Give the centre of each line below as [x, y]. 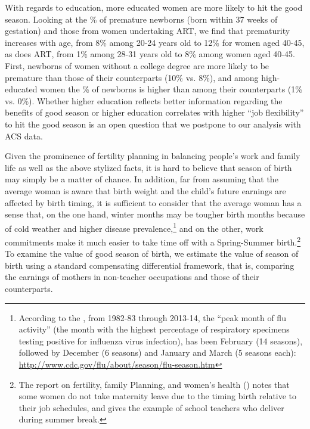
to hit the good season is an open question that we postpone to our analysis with [153, 124]
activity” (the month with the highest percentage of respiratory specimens [154, 329]
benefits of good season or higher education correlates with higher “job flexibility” [154, 112]
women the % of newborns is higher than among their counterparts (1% [171, 89]
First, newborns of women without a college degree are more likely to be [137, 65]
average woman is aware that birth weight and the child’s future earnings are [145, 190]
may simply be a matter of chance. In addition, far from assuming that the [142, 179]
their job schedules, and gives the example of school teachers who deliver [151, 407]
